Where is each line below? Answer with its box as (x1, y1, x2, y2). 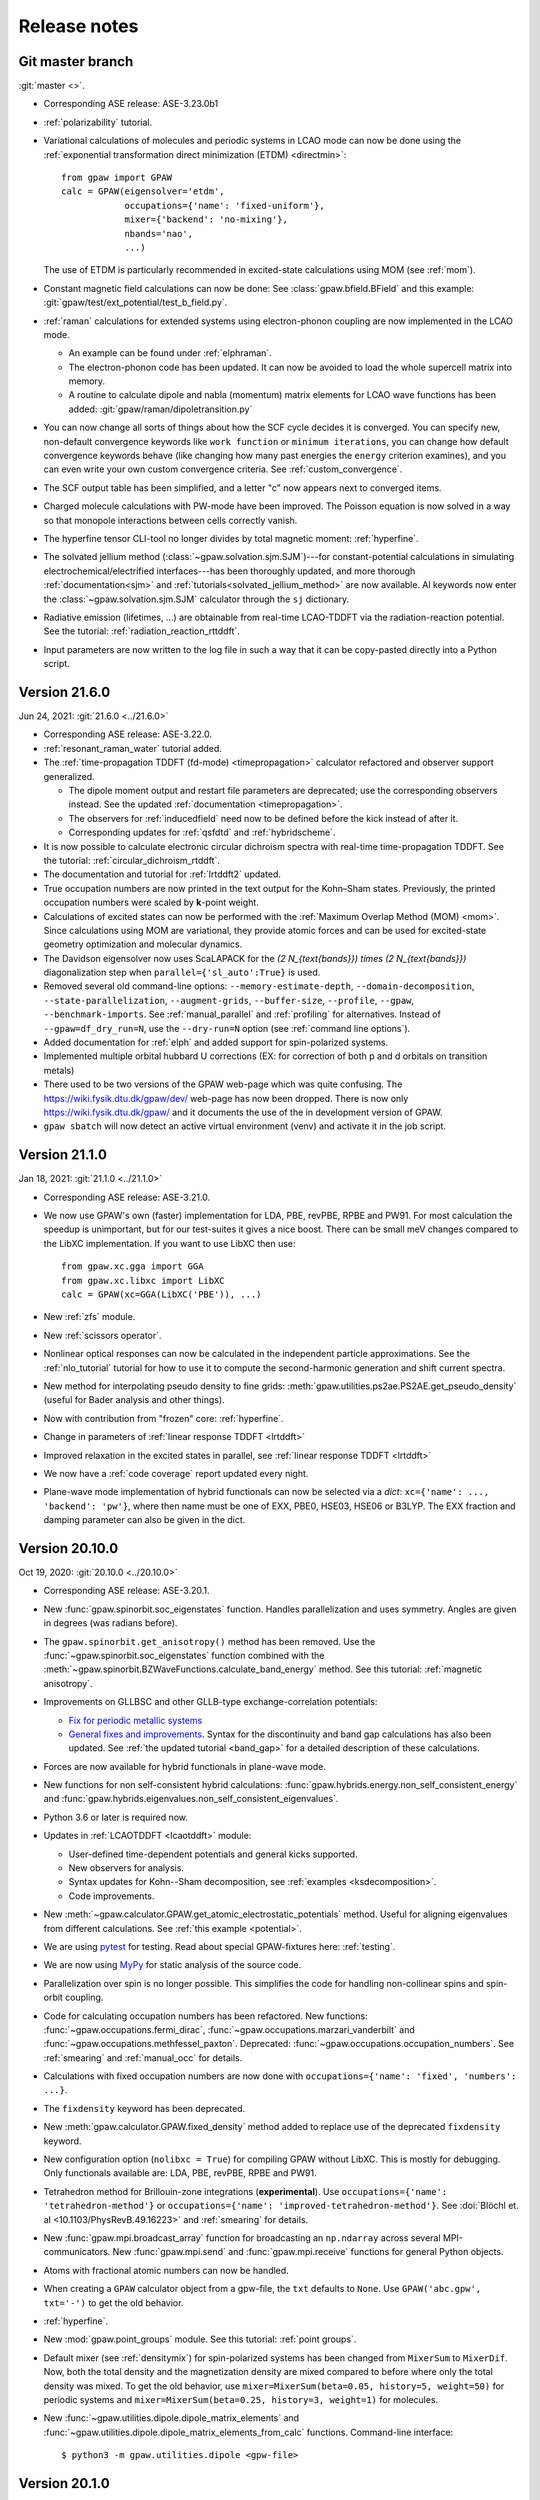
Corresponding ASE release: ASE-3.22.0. (43, 728, 212, 740)
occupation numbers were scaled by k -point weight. (43, 896, 259, 909)
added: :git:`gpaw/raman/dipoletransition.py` (68, 403, 253, 415)
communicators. (43, 2246, 111, 2258)
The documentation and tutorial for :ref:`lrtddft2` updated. (43, 868, 282, 880)
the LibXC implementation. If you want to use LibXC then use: (43, 1237, 296, 1249)
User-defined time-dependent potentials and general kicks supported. (68, 1848, 359, 1860)
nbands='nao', (124, 228, 194, 239)
